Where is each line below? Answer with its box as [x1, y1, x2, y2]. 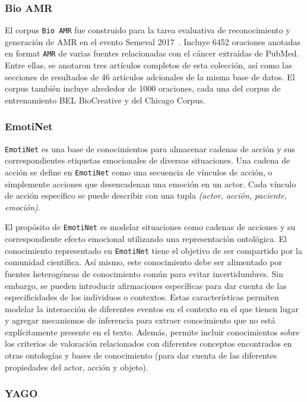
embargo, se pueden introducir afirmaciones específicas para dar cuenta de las [5, 279, 287, 291]
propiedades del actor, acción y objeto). [5, 360, 148, 373]
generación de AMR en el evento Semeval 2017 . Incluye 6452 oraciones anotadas [5, 35, 300, 48]
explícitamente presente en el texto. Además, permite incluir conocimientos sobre [5, 325, 300, 338]
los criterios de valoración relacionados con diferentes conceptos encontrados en [5, 337, 292, 350]
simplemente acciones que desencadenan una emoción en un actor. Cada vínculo [5, 177, 296, 190]
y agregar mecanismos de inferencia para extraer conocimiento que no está [5, 314, 276, 326]
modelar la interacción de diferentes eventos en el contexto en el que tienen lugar [5, 302, 299, 315]
